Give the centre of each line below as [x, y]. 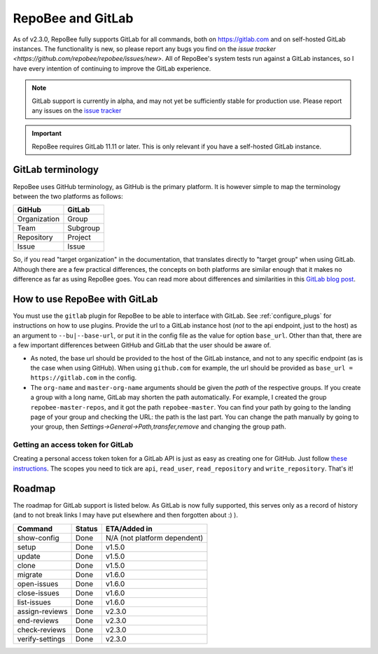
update [29, 556]
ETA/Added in [129, 529]
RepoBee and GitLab [73, 18]
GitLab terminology [56, 170]
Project [79, 237]
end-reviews [38, 620]
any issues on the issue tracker [77, 110]
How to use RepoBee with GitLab [85, 299]
